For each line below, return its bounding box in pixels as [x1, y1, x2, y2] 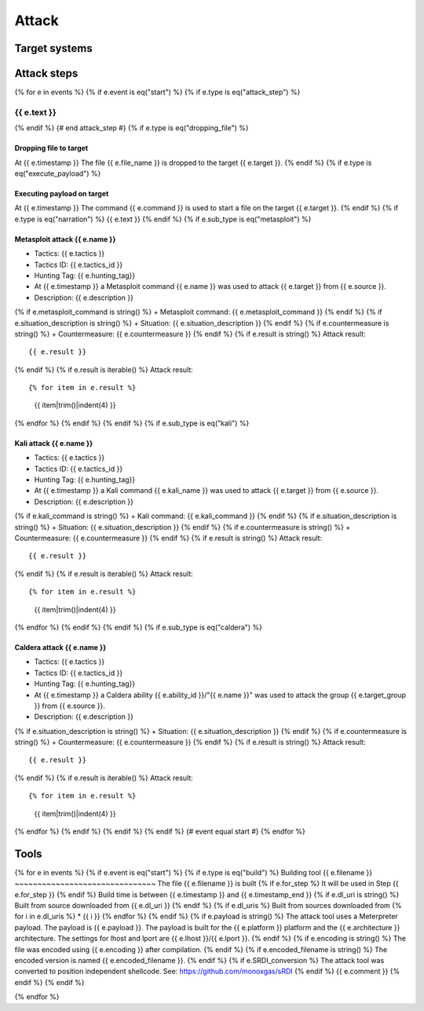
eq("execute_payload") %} [14, 169, 101, 178]
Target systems [14, 42, 93, 55]
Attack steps [14, 67, 79, 80]
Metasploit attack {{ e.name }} [14, 234, 116, 243]
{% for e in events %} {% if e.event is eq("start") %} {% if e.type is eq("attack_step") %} [14, 87, 301, 97]
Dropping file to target [14, 144, 89, 153]
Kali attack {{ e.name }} [14, 438, 93, 447]
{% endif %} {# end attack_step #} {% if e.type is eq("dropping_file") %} [14, 123, 249, 133]
